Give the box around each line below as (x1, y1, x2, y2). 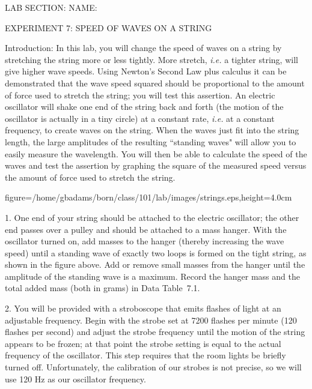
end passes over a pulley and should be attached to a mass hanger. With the (5, 223, 287, 235)
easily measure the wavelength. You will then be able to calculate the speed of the (5, 147, 307, 160)
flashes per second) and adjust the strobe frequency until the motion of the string (5, 325, 305, 338)
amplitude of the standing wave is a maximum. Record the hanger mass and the (5, 270, 300, 282)
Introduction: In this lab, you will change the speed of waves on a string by (5, 41, 282, 54)
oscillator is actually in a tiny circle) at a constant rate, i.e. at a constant (5, 112, 275, 124)
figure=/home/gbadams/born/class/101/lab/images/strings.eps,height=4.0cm (5, 191, 292, 204)
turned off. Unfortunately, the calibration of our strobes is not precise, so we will (5, 361, 302, 373)
